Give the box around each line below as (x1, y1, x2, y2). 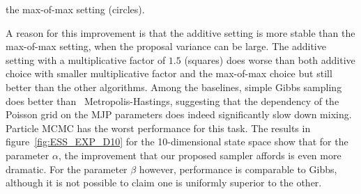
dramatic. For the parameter (6, 161, 128, 176)
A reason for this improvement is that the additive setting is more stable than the (6, 25, 355, 40)
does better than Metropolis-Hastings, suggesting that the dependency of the (6, 93, 339, 108)
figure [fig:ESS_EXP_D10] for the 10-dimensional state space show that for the (6, 134, 348, 149)
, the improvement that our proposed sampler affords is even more (58, 147, 341, 162)
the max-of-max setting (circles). (6, 2, 145, 16)
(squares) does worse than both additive (184, 52, 355, 67)
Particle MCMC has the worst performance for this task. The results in (6, 120, 311, 135)
